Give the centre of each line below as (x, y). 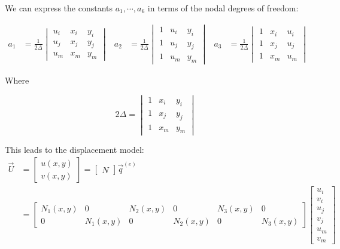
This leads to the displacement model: (75, 149)
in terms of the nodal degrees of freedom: (223, 8)
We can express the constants (59, 8)
